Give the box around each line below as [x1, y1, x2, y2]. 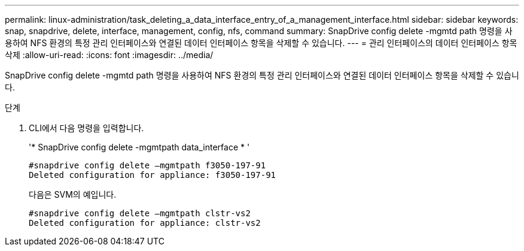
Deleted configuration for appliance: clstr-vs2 [29, 218, 261, 228]
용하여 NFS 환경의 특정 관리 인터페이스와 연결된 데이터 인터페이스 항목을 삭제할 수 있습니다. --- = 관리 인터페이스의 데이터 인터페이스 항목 [5, 38, 517, 48]
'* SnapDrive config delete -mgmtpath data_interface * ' [29, 142, 250, 152]
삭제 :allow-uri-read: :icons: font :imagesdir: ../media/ [5, 50, 214, 60]
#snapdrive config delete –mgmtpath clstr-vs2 [29, 208, 251, 218]
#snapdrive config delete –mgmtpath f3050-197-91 [29, 161, 266, 170]
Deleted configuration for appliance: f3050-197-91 [29, 170, 276, 180]
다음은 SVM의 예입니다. [29, 189, 117, 199]
